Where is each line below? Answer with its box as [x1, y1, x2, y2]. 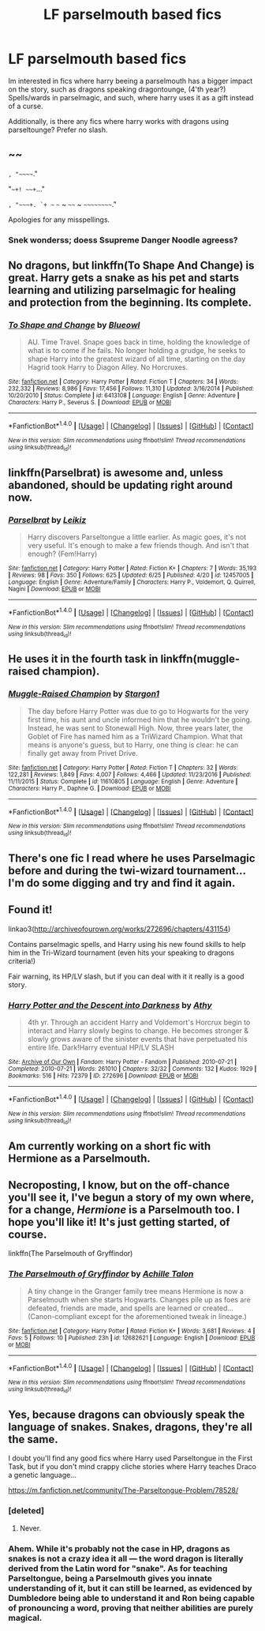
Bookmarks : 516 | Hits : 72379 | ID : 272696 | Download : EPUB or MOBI [8, 1072, 199, 1080]
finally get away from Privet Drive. [27, 748, 138, 757]
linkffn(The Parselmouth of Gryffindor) [8, 1249, 133, 1258]
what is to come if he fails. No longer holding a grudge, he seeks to [27, 346, 246, 355]
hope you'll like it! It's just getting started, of [8, 1215, 230, 1229]
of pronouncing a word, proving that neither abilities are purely [8, 1602, 254, 1613]
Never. [19, 1523, 42, 1533]
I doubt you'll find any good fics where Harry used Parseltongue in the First [8, 1453, 253, 1463]
